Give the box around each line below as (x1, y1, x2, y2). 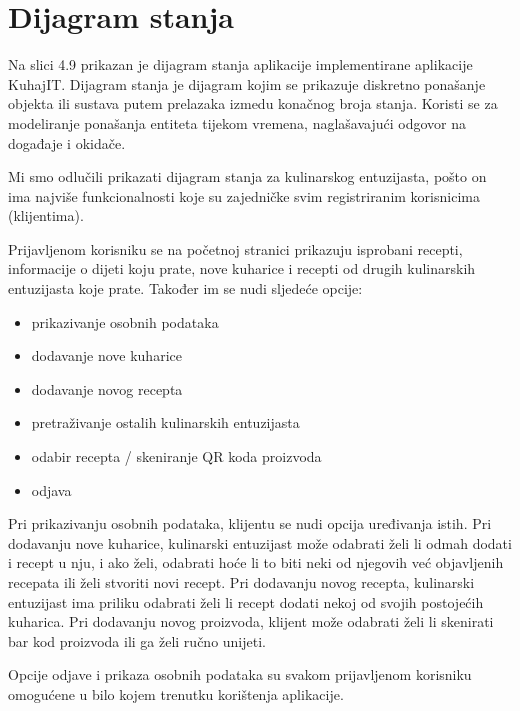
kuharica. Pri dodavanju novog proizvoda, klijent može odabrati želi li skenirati (8, 611, 494, 632)
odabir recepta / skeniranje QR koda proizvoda (31, 446, 322, 467)
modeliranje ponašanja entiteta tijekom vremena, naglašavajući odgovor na (8, 112, 467, 133)
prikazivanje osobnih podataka (31, 311, 219, 332)
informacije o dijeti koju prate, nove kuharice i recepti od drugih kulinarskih (8, 258, 476, 279)
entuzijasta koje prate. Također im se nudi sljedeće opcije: (8, 278, 363, 299)
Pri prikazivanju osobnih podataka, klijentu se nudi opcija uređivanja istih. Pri (8, 513, 492, 534)
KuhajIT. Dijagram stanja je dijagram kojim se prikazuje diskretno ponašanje (8, 73, 486, 94)
